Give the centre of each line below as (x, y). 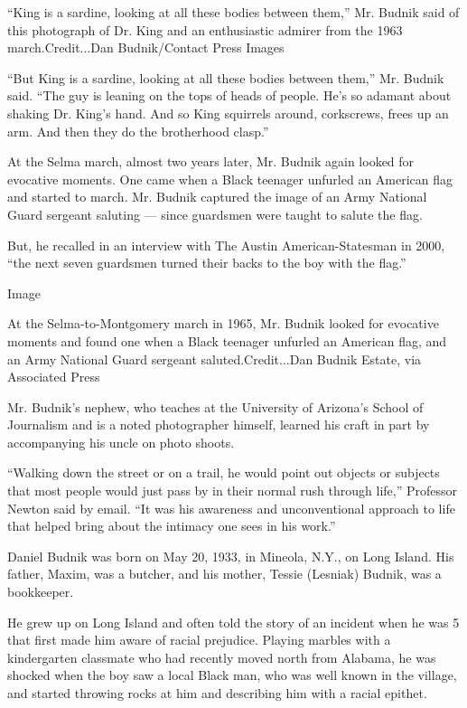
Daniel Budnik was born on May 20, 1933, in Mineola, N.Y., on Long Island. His (231, 556)
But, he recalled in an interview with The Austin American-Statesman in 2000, (226, 245)
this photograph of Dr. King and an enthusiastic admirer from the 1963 (205, 29)
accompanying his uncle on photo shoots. (121, 442)
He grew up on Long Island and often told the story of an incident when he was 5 (233, 622)
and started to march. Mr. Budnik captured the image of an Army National (217, 197)
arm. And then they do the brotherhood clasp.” (138, 131)
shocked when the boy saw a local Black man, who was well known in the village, (232, 675)
